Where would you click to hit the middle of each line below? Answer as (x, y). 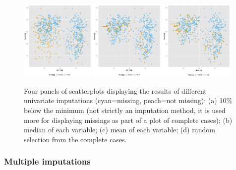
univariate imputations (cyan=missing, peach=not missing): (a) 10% (128, 100)
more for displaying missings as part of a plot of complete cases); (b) (128, 120)
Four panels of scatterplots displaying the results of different (115, 90)
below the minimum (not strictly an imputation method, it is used (125, 110)
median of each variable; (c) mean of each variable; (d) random (119, 130)
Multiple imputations (47, 161)
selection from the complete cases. (75, 139)
